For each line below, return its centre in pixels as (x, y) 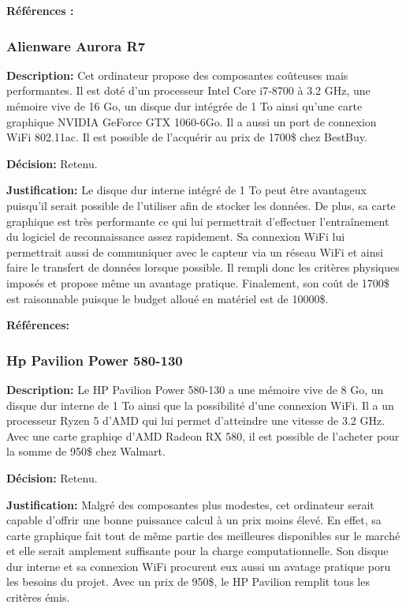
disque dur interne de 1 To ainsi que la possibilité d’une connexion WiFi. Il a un (200, 405)
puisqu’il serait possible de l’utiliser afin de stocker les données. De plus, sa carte (201, 205)
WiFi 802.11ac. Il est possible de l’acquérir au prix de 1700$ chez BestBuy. (187, 137)
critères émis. (38, 597)
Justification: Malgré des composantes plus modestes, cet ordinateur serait (190, 504)
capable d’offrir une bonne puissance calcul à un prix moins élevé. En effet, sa (194, 520)
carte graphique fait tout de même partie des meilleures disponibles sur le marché (203, 535)
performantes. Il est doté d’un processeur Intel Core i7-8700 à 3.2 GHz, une (188, 90)
